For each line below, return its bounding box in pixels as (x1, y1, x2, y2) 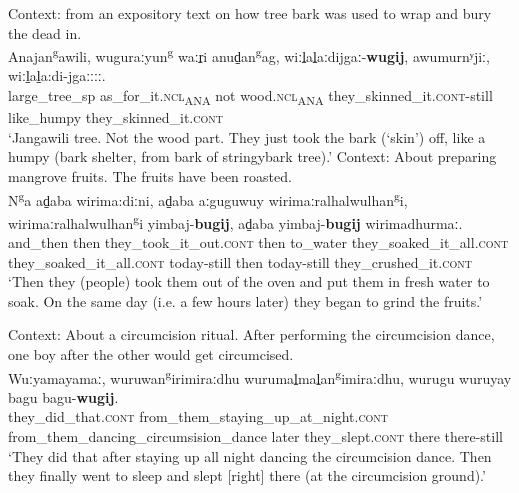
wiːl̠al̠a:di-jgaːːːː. (8, 65, 106, 86)
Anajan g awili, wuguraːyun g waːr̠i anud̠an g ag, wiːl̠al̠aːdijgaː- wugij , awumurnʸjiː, (8, 43, 490, 66)
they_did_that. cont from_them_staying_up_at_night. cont (8, 406, 389, 427)
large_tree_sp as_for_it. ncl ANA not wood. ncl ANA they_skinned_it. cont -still (8, 85, 493, 108)
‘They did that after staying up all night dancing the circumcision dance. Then (8, 445, 492, 466)
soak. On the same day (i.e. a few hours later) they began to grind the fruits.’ (8, 290, 483, 311)
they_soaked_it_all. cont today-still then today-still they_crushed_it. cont (8, 251, 472, 272)
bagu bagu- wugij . (8, 386, 119, 407)
